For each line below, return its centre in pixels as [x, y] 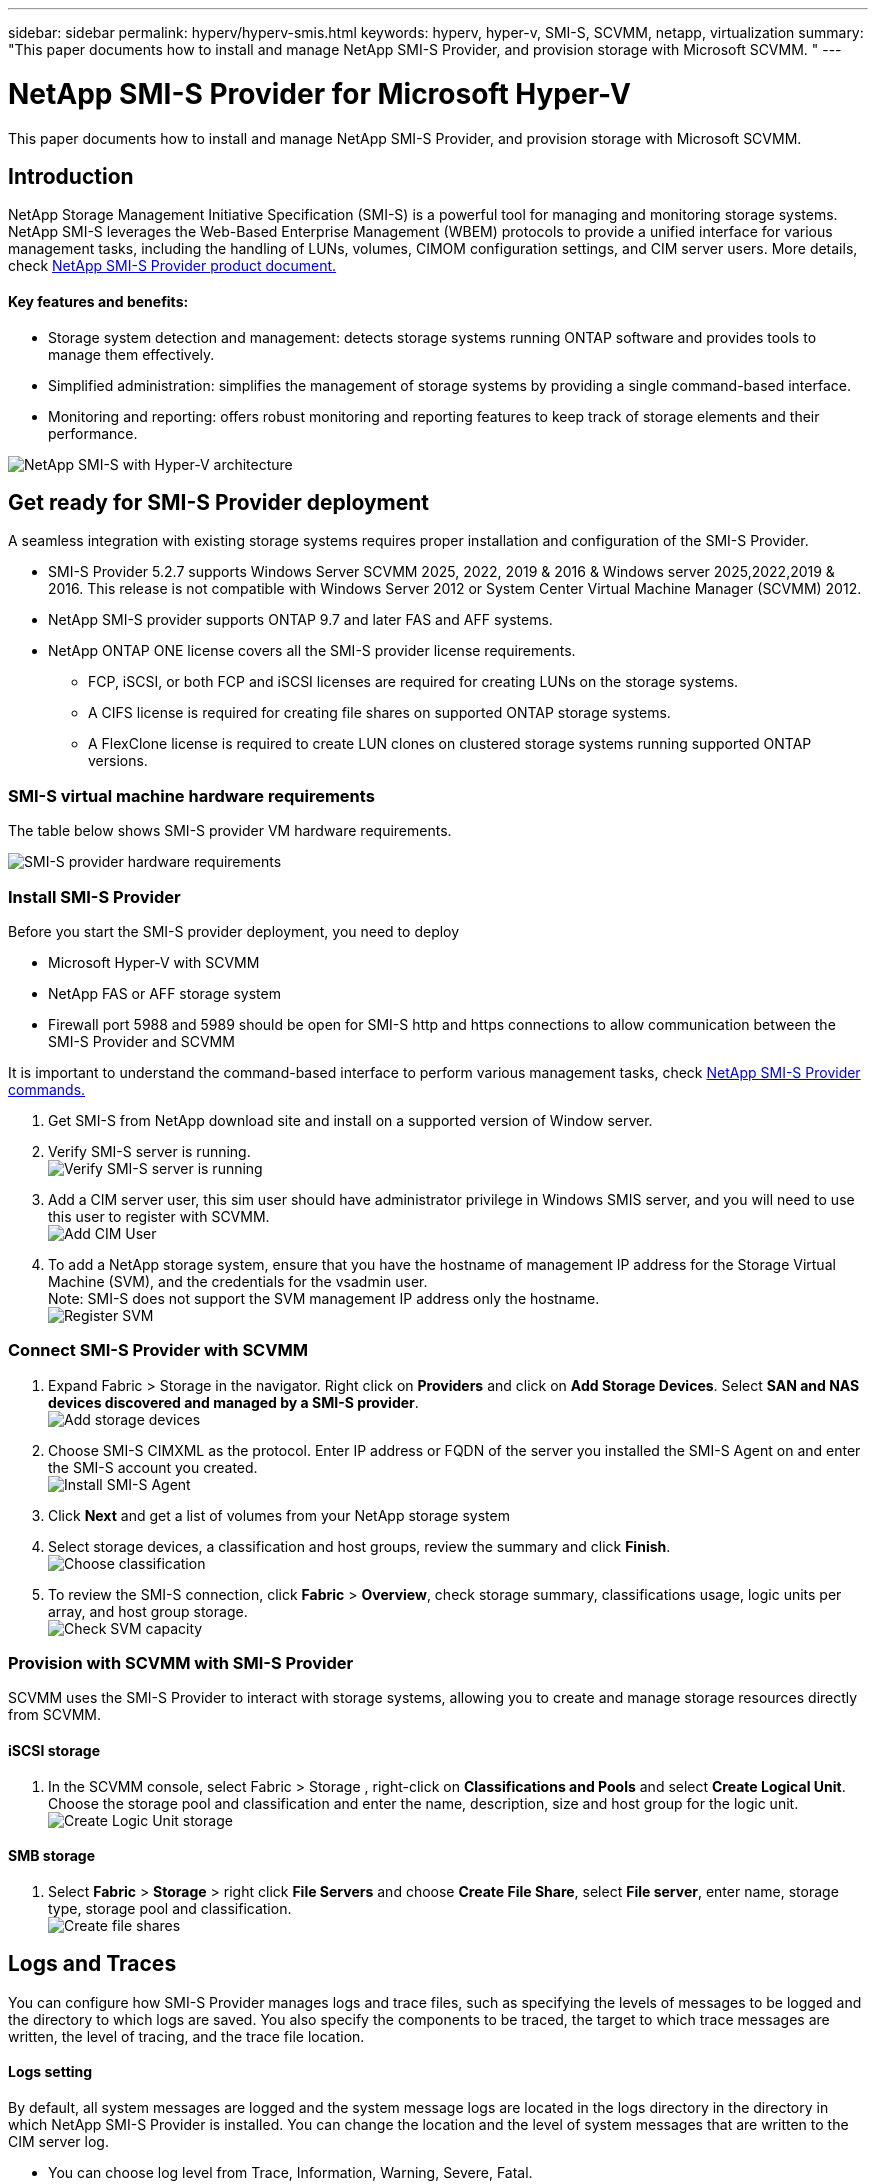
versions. [118, 761]
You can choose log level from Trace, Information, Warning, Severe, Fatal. [290, 2172]
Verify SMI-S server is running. [149, 1151]
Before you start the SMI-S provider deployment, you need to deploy [234, 931]
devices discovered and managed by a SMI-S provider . [233, 1402]
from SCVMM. [55, 1715]
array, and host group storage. [148, 1611]
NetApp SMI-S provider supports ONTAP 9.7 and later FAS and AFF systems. [300, 620]
